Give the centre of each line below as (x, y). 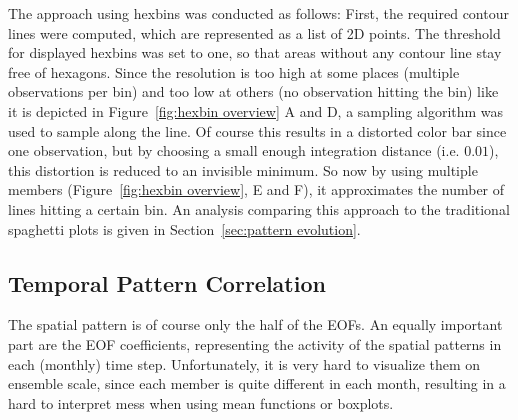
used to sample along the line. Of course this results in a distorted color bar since (257, 130)
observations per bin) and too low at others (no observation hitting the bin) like (253, 91)
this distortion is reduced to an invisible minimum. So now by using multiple (243, 169)
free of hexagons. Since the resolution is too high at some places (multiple (234, 71)
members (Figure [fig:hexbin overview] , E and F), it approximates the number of (256, 189)
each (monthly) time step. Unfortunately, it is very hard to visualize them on (244, 363)
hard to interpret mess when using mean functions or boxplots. (201, 402)
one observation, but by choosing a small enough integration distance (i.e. (234, 150)
